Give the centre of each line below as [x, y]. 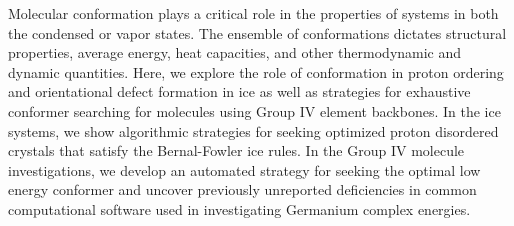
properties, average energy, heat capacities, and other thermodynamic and [235, 52]
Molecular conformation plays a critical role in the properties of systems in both [253, 13]
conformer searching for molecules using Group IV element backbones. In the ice [254, 110]
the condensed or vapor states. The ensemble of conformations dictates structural [257, 32]
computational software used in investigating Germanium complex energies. [239, 208]
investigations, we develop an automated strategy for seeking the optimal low [244, 169]
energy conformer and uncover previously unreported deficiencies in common [242, 189]
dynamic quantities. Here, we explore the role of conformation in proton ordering [256, 71]
